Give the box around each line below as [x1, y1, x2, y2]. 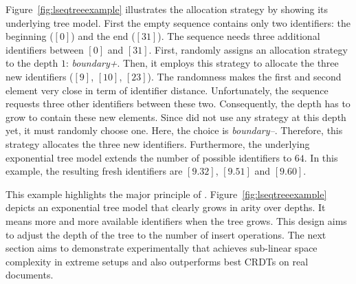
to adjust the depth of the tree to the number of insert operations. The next [5, 227, 326, 241]
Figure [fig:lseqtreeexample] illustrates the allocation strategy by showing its [5, 2, 329, 16]
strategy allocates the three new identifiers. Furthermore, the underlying [5, 136, 310, 151]
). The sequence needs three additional [157, 29, 320, 43]
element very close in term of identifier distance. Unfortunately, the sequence [5, 83, 329, 97]
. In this [304, 150, 338, 164]
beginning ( [5, 29, 54, 43]
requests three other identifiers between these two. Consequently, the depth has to [5, 96, 351, 111]
